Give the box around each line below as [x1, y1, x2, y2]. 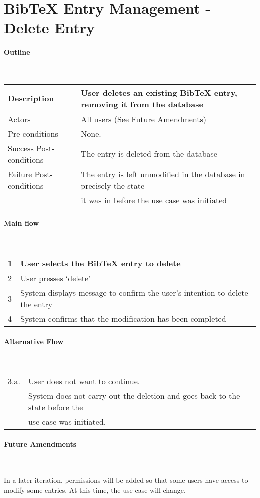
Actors [8, 113, 31, 125]
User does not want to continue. [28, 375, 140, 387]
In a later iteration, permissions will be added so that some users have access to [4, 475, 248, 485]
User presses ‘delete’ [20, 272, 91, 284]
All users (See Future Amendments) [81, 113, 207, 125]
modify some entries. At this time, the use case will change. [4, 484, 186, 495]
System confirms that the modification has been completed [20, 313, 226, 325]
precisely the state [81, 179, 145, 191]
